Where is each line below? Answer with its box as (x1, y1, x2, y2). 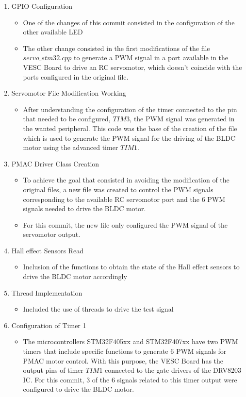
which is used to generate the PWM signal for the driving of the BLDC (23, 132, 236, 143)
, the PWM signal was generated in (130, 114, 235, 124)
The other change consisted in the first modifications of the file (23, 43, 210, 53)
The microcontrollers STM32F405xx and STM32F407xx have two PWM (23, 336, 238, 347)
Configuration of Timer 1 (11, 320, 86, 330)
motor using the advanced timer (23, 142, 118, 152)
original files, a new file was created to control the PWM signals (23, 184, 213, 194)
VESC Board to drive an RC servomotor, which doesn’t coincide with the (23, 62, 242, 72)
